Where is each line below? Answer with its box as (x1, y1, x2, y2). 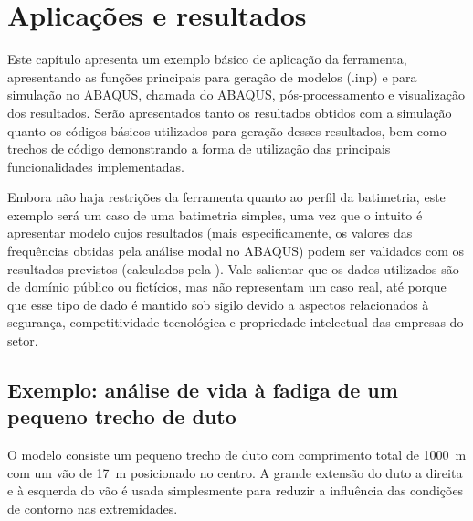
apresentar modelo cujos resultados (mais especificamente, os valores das (7, 223, 413, 242)
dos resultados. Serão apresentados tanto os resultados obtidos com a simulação (7, 102, 452, 122)
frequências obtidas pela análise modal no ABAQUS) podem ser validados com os (7, 241, 465, 260)
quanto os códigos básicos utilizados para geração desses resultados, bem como (7, 121, 447, 140)
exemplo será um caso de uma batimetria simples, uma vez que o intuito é (7, 205, 423, 224)
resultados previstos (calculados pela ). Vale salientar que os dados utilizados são (7, 259, 459, 278)
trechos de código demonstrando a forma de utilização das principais (7, 139, 391, 158)
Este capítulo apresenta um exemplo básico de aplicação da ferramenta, (7, 49, 407, 69)
